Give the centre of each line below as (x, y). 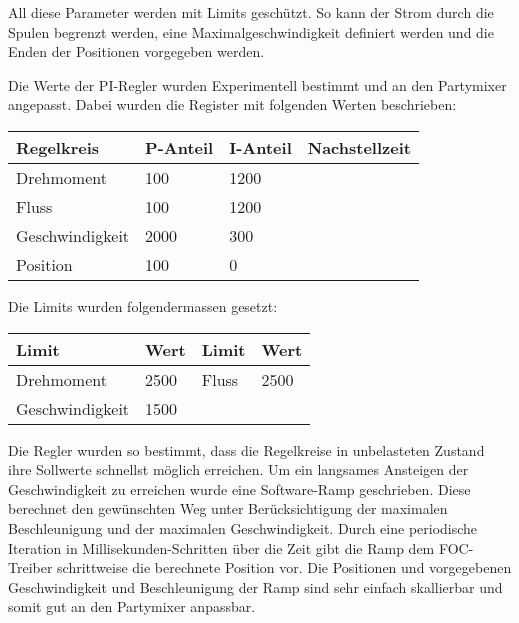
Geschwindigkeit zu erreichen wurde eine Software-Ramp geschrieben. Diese (239, 488)
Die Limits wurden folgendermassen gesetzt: (143, 305)
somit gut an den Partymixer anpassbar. (132, 606)
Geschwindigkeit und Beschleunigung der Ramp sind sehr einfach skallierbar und (255, 586)
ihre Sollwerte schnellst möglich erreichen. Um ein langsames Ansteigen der (238, 469)
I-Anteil (260, 147)
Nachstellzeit (359, 147)
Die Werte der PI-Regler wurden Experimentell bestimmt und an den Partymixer (257, 84)
